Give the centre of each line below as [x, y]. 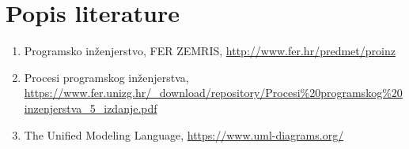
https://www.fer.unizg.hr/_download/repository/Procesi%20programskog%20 [213, 93]
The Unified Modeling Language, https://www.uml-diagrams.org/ [184, 134]
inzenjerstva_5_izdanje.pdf [91, 108]
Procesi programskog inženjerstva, [106, 77]
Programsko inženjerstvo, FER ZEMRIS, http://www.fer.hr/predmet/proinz [210, 51]
